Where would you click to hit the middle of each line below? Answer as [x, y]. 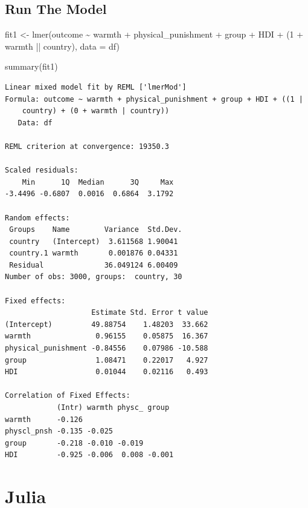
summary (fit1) [31, 66]
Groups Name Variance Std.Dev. [96, 230]
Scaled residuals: [42, 170]
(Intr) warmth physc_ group [113, 408]
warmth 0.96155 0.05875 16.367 [107, 336]
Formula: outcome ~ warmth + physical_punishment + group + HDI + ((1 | [154, 99]
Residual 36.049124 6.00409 [94, 265]
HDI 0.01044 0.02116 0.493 [107, 372]
